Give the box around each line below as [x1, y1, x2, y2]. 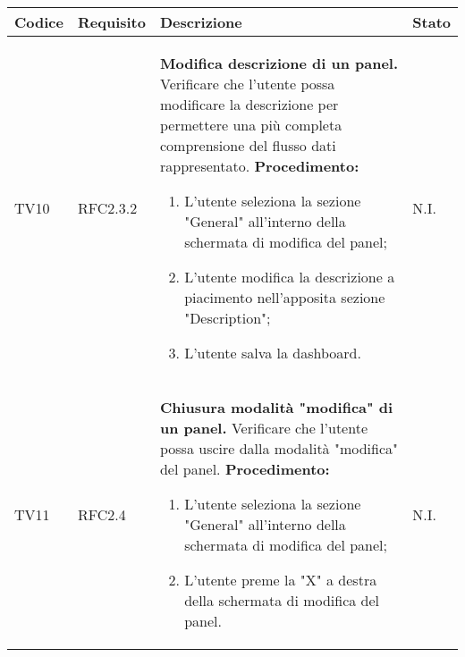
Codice [14, 12, 63, 32]
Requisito [77, 12, 146, 32]
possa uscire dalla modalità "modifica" [159, 438, 399, 459]
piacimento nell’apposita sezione [184, 287, 385, 307]
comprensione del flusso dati [159, 135, 336, 156]
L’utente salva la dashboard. [184, 342, 361, 363]
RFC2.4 [77, 503, 126, 525]
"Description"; [184, 307, 271, 328]
